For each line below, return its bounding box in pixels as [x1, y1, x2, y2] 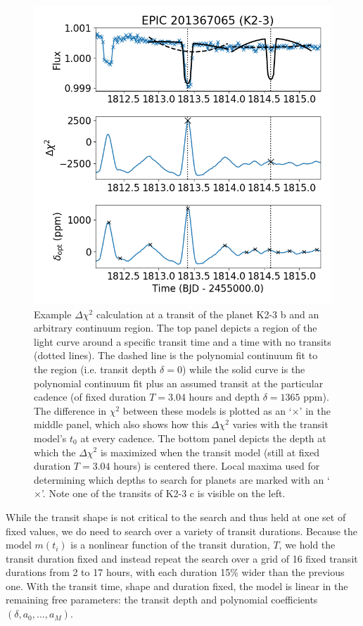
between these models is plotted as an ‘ [122, 403, 292, 418]
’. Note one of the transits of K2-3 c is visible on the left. [41, 486, 286, 501]
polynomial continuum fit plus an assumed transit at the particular [34, 375, 324, 390]
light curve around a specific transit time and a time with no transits [34, 334, 331, 349]
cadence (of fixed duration [34, 389, 146, 404]
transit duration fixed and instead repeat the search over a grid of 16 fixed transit [6, 551, 358, 565]
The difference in [34, 403, 107, 418]
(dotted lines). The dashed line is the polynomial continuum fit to [34, 348, 318, 363]
